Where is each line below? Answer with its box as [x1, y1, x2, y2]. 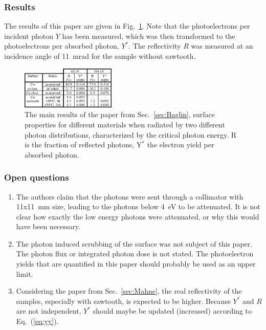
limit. [16, 268, 33, 279]
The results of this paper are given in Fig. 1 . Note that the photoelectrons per [4, 20, 250, 31]
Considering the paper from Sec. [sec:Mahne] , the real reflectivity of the [16, 285, 242, 296]
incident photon [4, 30, 54, 41]
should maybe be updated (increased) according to [93, 305, 252, 316]
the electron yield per [147, 139, 214, 150]
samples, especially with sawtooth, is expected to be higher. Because [16, 295, 231, 306]
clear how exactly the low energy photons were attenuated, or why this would [16, 211, 259, 222]
